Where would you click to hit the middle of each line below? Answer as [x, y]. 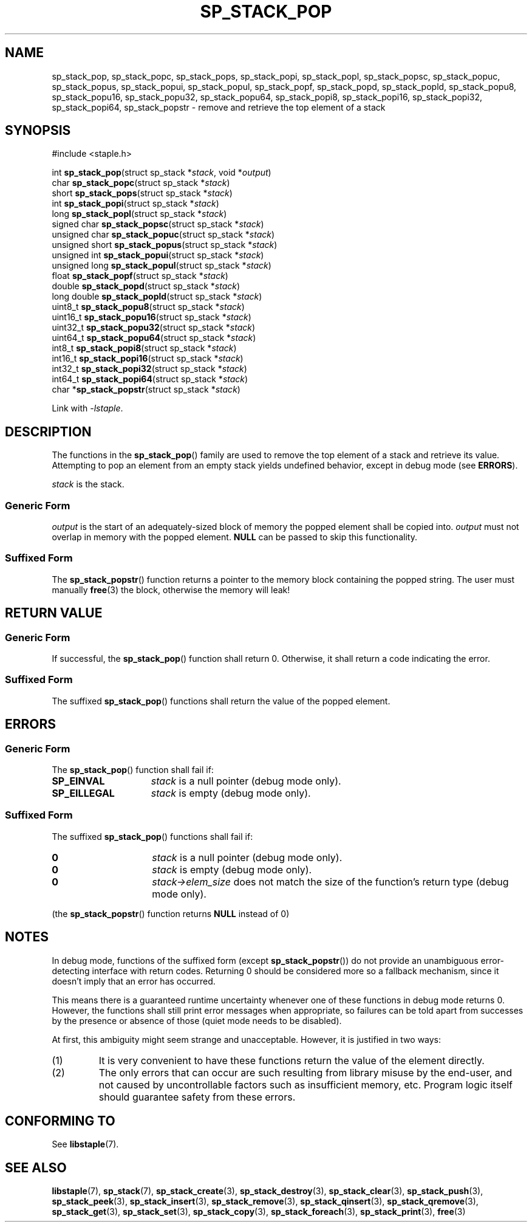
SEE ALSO [36, 1167]
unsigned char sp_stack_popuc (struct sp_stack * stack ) [163, 235]
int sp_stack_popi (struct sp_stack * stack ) [135, 204]
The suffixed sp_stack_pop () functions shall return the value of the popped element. [221, 701]
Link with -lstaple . [87, 408]
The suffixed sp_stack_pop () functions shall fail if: [152, 836]
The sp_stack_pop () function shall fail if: [133, 769]
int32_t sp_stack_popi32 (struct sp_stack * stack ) [149, 369]
